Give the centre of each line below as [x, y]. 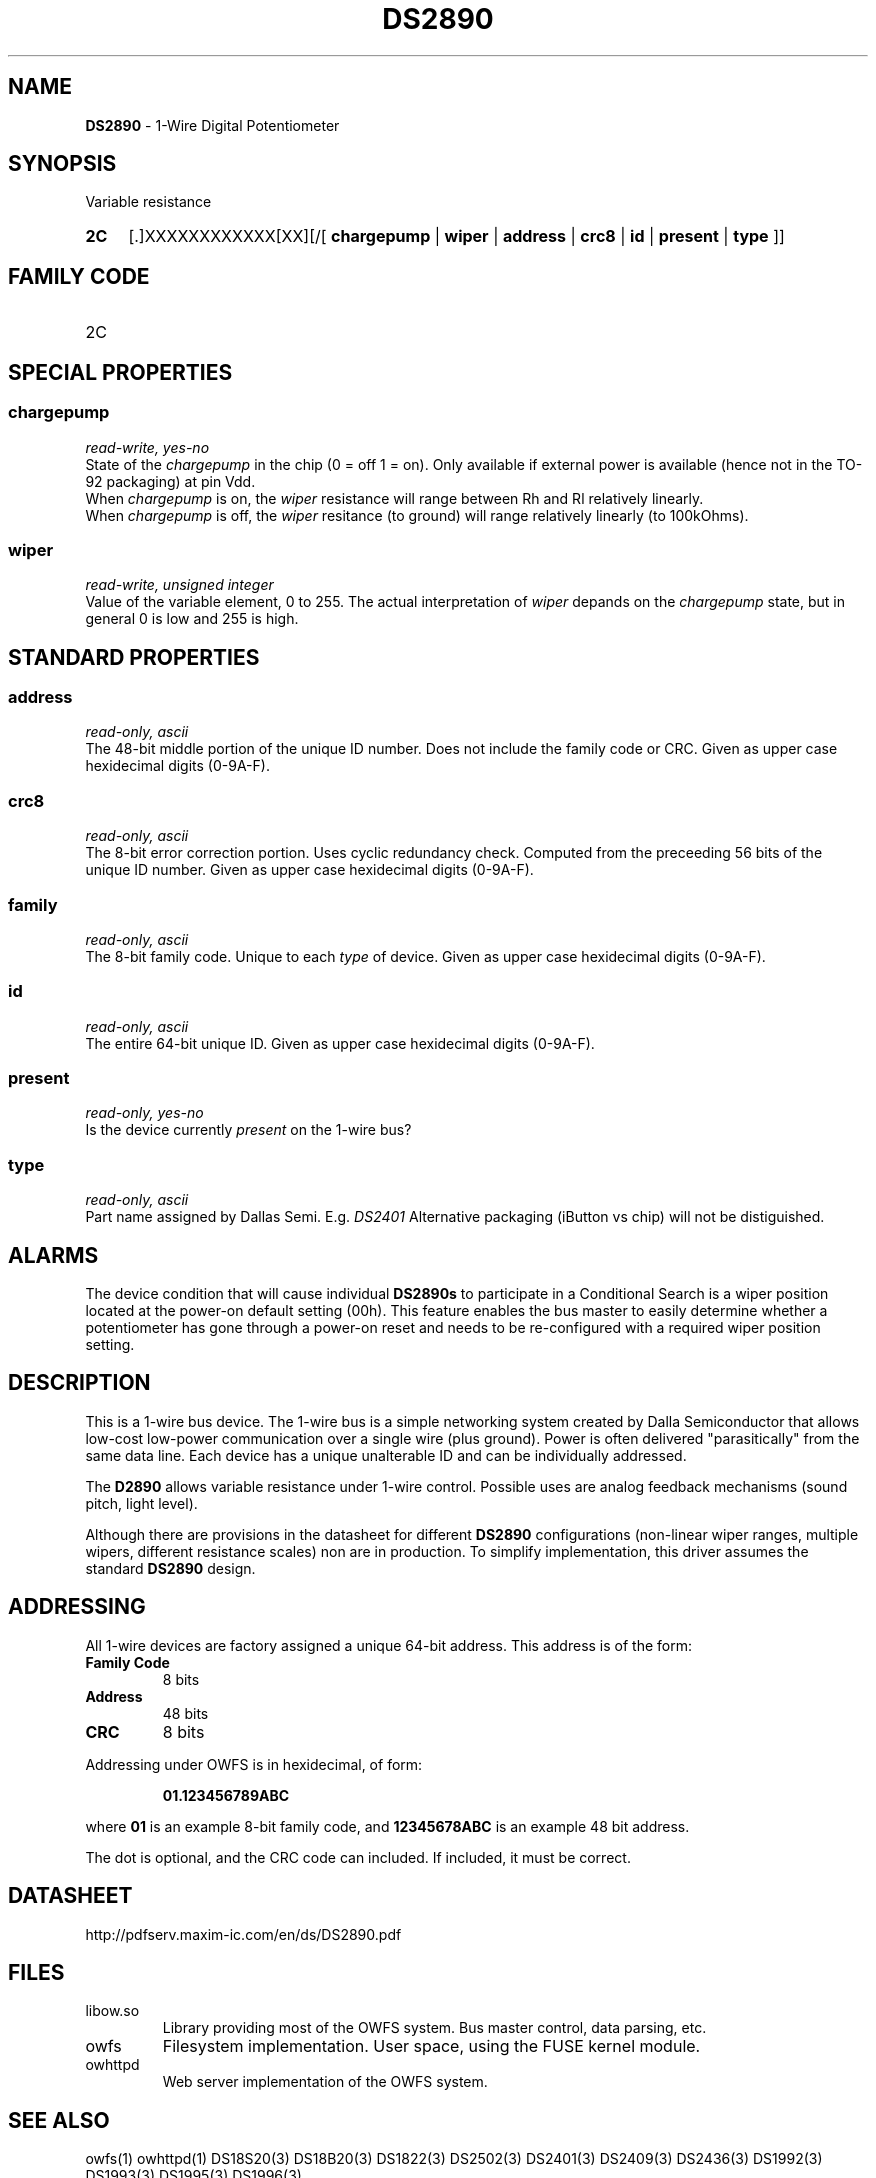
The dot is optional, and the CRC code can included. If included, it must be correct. [358, 1857]
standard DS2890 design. [170, 1568]
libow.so [112, 2011]
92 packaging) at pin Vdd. [170, 481]
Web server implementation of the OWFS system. [325, 2082]
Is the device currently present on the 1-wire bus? [248, 1130]
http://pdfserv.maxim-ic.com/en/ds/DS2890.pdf [243, 1934]
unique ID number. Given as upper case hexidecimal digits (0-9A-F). [309, 870]
